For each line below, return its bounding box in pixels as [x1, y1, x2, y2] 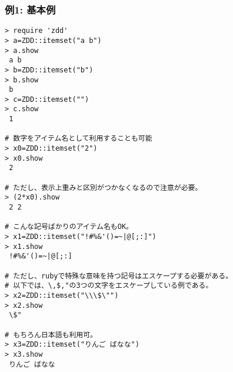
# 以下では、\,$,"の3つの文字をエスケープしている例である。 [5, 281, 213, 290]
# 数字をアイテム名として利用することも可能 [5, 134, 152, 143]
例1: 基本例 [5, 2, 56, 16]
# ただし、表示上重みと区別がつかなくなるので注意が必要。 [5, 183, 202, 192]
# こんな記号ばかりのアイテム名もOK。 [5, 222, 133, 231]
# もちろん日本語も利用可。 [5, 330, 98, 339]
